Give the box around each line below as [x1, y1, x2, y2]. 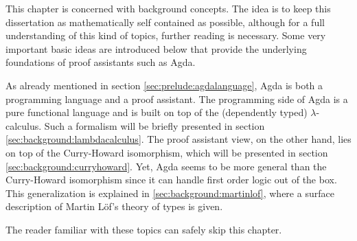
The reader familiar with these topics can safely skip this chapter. [5, 222, 282, 236]
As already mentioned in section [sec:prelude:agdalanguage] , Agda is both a [5, 78, 323, 92]
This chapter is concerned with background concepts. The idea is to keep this [5, 1, 331, 15]
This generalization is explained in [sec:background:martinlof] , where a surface [5, 185, 334, 200]
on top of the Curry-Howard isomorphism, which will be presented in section [5, 145, 328, 159]
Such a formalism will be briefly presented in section [44, 118, 265, 133]
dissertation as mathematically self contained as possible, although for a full [5, 14, 325, 29]
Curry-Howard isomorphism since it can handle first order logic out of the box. [5, 172, 337, 187]
